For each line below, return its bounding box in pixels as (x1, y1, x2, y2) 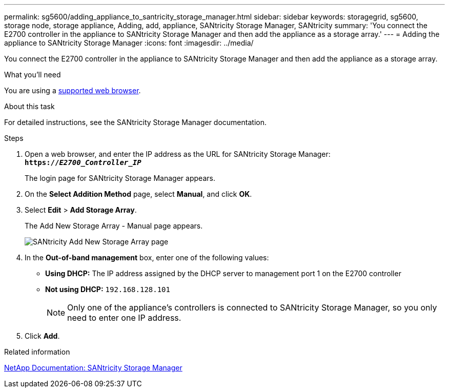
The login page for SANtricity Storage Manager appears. (25, 174, 215, 182)
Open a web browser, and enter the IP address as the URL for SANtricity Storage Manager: (25, 150, 331, 158)
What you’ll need (4, 70, 61, 79)
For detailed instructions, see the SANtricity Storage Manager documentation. (4, 118, 267, 127)
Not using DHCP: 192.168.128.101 (45, 285, 170, 294)
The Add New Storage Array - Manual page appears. (25, 221, 203, 230)
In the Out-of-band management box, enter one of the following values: (25, 253, 269, 262)
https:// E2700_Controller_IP (25, 158, 141, 167)
